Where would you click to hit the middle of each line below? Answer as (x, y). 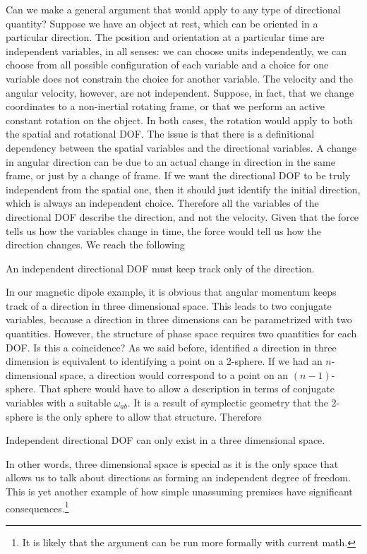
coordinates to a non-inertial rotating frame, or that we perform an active (165, 106)
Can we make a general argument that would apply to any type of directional (173, 9)
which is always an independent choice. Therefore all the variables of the (162, 203)
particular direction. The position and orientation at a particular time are (165, 37)
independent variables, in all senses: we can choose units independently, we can (176, 50)
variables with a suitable (59, 403)
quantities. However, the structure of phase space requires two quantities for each (181, 333)
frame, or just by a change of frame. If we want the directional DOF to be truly (178, 175)
